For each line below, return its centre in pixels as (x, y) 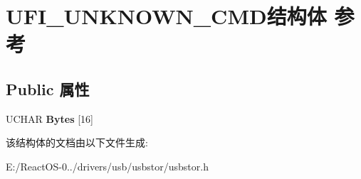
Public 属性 (48, 88)
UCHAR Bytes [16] (49, 118)
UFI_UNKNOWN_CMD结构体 (166, 16)
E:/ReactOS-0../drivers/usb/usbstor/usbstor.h (107, 166)
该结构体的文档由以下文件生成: (77, 142)
